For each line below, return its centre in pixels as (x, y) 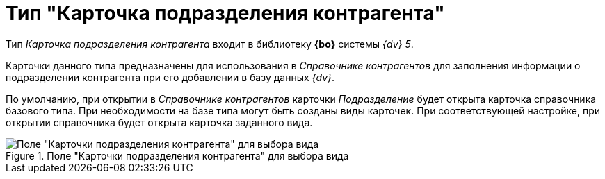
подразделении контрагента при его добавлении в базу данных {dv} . (170, 77)
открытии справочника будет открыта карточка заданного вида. (159, 122)
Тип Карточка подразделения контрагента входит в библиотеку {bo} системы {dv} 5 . (210, 44)
